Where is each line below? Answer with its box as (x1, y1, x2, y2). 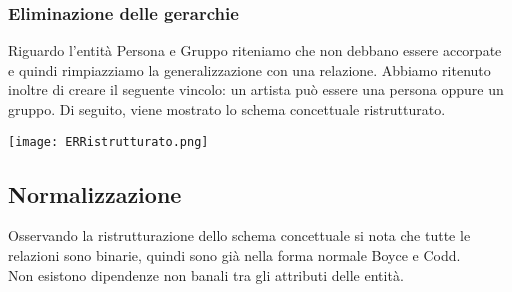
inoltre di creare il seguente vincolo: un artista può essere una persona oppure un (8, 79, 504, 100)
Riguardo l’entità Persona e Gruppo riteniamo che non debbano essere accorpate (8, 40, 502, 61)
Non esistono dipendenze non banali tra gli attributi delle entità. (8, 264, 404, 285)
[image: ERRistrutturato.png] (8, 134, 209, 149)
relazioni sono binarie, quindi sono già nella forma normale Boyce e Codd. (8, 245, 461, 266)
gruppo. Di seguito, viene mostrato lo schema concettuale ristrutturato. (8, 99, 446, 119)
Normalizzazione (8, 178, 182, 209)
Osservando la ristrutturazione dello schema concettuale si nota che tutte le (8, 225, 471, 246)
